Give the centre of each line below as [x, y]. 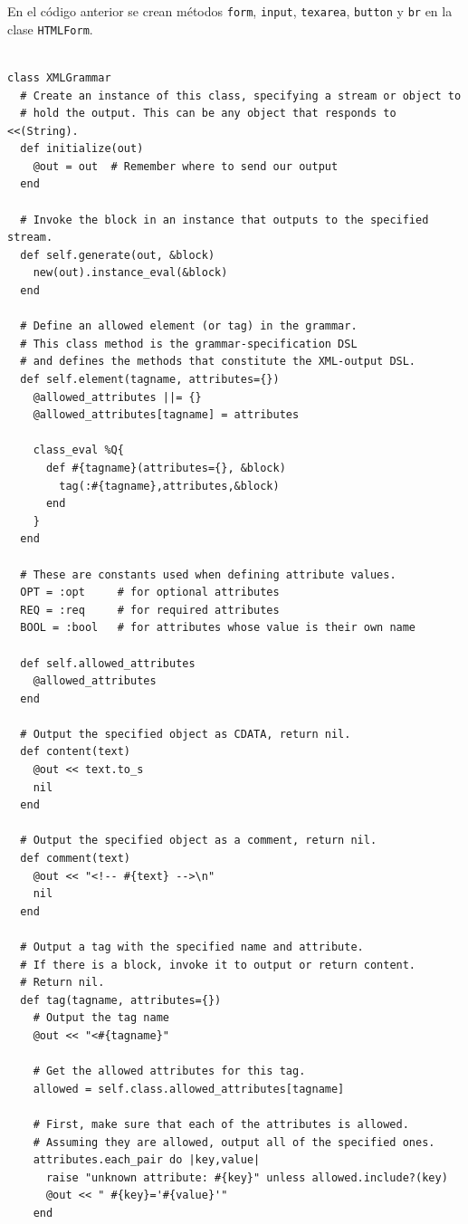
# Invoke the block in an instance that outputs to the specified [224, 220]
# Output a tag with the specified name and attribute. [192, 947]
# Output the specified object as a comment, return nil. [199, 841]
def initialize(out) [82, 149]
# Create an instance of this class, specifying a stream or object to [241, 96]
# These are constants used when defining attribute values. [208, 574]
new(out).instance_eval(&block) [130, 273]
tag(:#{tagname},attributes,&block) [169, 486]
